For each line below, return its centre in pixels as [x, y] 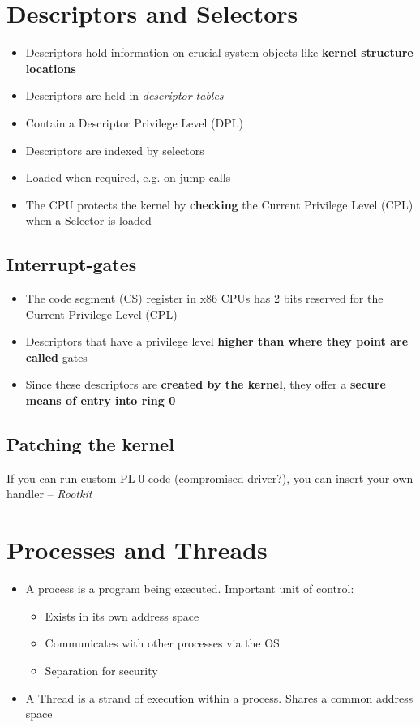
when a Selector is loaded [88, 220]
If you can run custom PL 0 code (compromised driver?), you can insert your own [210, 477]
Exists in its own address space [122, 615]
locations [51, 68]
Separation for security [101, 670]
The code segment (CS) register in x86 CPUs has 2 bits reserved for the [204, 298]
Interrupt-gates [72, 264]
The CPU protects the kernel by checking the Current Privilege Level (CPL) [219, 204]
